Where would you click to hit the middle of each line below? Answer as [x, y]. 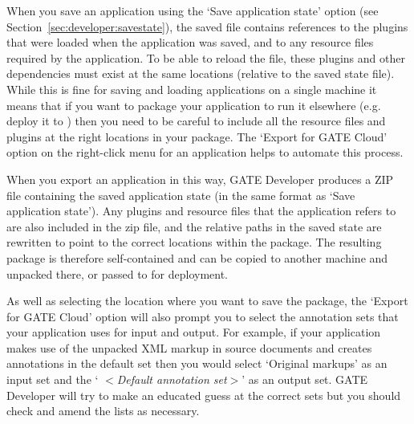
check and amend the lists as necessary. [103, 411]
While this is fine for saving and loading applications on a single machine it [192, 89]
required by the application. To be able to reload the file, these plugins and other [206, 57]
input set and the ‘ [53, 379]
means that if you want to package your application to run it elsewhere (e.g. [194, 105]
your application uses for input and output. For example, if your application [194, 332]
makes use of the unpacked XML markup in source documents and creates [189, 347]
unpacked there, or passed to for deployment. [117, 273]
